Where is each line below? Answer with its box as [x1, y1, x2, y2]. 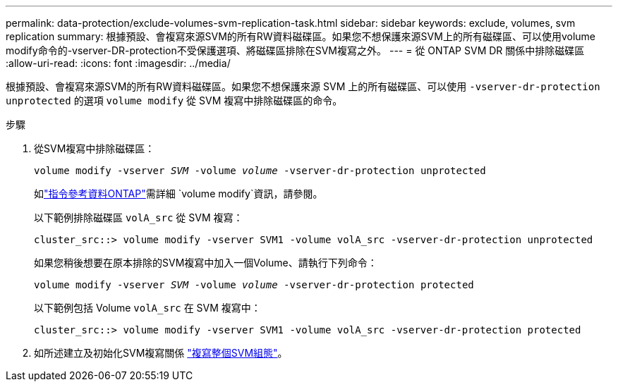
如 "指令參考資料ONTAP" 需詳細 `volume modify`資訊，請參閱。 [34, 188, 323, 199]
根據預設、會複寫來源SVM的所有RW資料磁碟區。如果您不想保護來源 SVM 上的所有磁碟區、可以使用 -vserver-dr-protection [6, 80, 600, 92]
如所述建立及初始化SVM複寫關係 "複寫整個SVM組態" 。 [34, 347, 288, 359]
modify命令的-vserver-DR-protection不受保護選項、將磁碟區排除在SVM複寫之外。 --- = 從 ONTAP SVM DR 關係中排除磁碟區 [6, 44, 585, 56]
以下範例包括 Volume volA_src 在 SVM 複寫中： [34, 302, 261, 314]
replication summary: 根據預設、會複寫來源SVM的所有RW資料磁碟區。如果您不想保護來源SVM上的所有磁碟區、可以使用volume [6, 30, 595, 42]
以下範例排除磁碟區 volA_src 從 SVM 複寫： [34, 211, 243, 223]
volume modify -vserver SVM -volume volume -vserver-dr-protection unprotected [34, 165, 486, 176]
